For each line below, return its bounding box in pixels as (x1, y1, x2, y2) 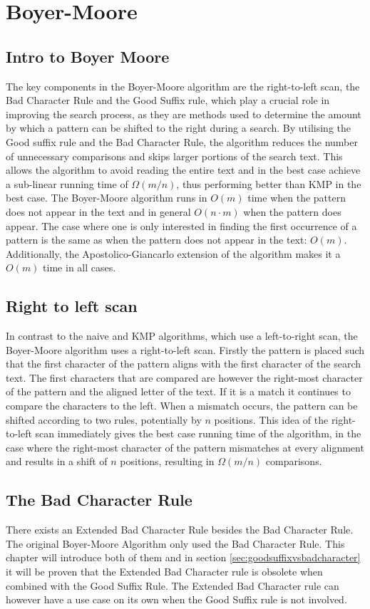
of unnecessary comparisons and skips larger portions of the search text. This (6, 148, 343, 163)
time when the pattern (247, 190, 346, 205)
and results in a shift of (6, 454, 108, 469)
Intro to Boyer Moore (6, 45, 170, 67)
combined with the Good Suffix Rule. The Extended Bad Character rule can (6, 578, 339, 593)
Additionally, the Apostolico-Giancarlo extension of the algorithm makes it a (6, 246, 341, 261)
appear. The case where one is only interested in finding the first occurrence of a (6, 218, 357, 233)
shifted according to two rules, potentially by (6, 412, 202, 427)
